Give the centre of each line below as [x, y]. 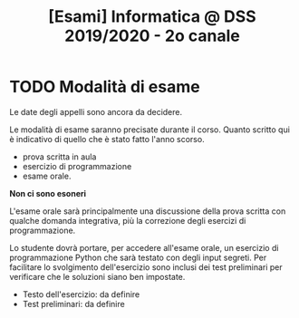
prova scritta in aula [59, 157]
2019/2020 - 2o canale [152, 36]
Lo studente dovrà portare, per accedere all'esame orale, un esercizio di [144, 247]
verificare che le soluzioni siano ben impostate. [97, 276]
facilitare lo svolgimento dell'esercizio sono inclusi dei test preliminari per [146, 267]
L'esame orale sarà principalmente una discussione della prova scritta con [148, 211]
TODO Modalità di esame [105, 87]
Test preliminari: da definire [73, 304]
